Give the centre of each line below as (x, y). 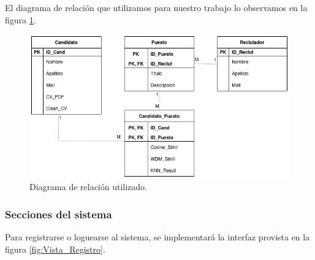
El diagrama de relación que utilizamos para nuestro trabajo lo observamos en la (156, 7)
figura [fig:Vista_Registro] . (55, 249)
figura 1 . (21, 19)
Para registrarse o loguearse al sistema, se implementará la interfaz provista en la (157, 237)
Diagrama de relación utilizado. (89, 187)
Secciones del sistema (59, 214)
